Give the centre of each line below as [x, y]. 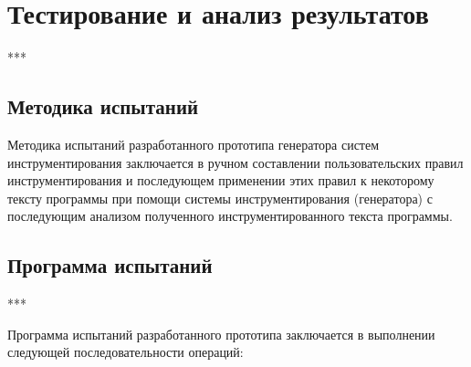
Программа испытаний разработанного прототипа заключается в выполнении [221, 334]
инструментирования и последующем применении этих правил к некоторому [221, 180]
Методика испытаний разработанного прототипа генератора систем [194, 144]
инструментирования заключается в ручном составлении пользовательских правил [235, 162]
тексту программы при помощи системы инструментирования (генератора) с [220, 198]
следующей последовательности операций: [126, 352]
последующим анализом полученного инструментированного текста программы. [230, 216]
